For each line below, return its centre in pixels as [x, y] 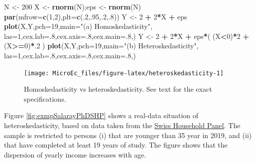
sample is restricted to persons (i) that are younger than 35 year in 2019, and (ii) [128, 135]
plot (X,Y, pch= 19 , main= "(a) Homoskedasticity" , [78, 26]
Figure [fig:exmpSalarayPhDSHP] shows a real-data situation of [101, 115]
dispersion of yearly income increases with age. [75, 154]
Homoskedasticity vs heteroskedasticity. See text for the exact [118, 89]
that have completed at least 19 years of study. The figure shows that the [116, 145]
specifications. [45, 98]
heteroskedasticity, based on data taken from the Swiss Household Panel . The [122, 125]
